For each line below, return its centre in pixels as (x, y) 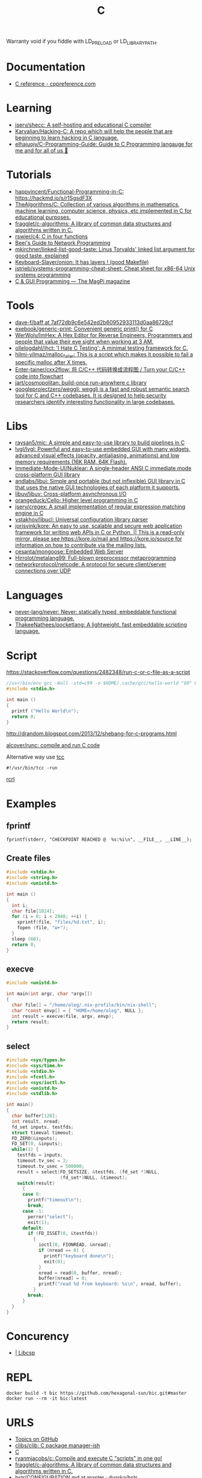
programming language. (45, 618)
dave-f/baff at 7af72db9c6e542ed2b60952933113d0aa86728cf (94, 322)
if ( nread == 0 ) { (61, 1251)
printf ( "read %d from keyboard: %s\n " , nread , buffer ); (110, 1284)
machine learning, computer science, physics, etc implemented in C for (103, 210)
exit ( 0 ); (55, 1262)
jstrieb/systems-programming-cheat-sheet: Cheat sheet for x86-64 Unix (105, 268)
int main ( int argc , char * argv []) (50, 994)
